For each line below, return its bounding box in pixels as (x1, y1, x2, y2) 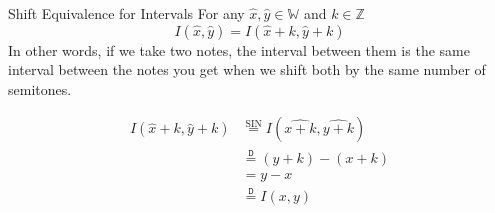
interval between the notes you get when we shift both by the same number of (8, 59, 486, 80)
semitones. (8, 78, 72, 99)
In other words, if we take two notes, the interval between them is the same (8, 39, 470, 60)
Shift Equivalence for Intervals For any (8, 3, 245, 23)
